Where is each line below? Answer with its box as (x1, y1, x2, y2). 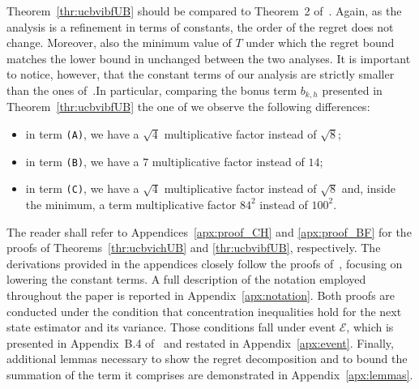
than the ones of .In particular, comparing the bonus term (6, 81, 297, 98)
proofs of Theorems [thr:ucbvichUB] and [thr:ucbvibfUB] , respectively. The (6, 239, 381, 256)
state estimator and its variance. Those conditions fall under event (6, 318, 336, 336)
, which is (346, 318, 394, 336)
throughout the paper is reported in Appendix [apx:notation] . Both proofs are (6, 286, 395, 303)
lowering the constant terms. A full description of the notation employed (6, 271, 366, 288)
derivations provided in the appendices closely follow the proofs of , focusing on (6, 254, 403, 271)
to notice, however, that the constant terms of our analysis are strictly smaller (6, 66, 395, 83)
